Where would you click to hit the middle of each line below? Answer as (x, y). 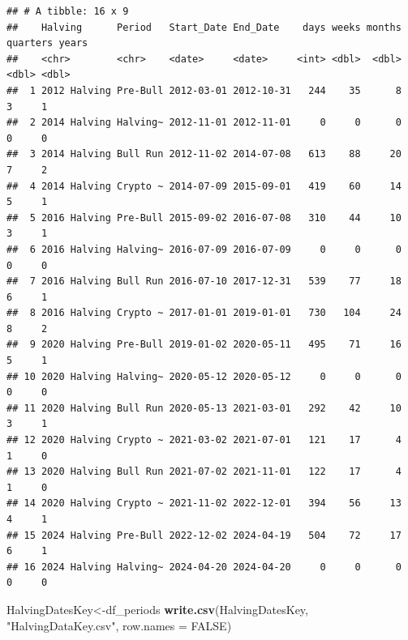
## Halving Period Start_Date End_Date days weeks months (204, 27)
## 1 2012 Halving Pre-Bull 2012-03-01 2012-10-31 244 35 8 (204, 90)
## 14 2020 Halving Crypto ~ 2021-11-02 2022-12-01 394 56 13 (204, 503)
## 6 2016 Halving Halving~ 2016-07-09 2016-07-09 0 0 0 (204, 249)
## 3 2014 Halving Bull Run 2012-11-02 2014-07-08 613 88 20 (204, 154)
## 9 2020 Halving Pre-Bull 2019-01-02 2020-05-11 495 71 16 (204, 345)
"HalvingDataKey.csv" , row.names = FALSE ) (119, 625)
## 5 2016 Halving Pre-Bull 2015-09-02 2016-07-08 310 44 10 (204, 218)
